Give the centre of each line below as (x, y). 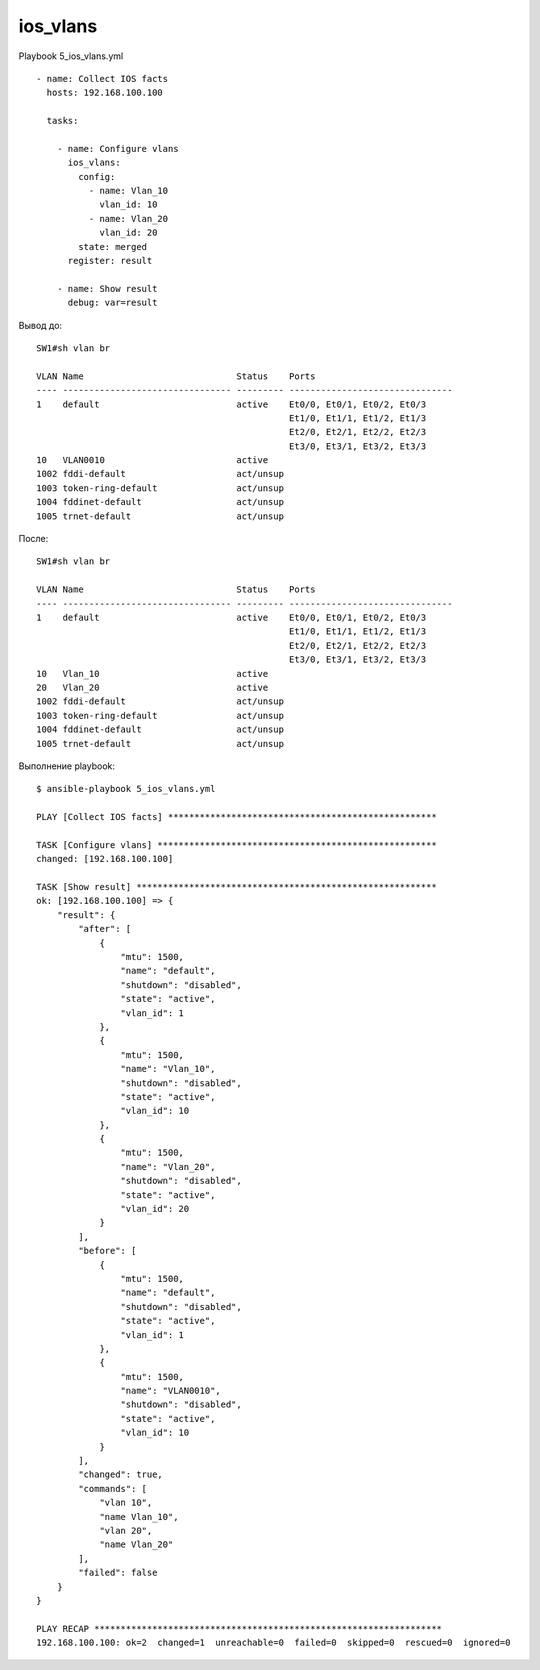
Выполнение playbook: (66, 766)
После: (33, 539)
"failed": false (118, 1573)
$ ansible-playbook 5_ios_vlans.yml (126, 789)
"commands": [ (113, 1488)
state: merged (113, 246)
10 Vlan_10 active (152, 673)
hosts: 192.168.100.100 (105, 93)
